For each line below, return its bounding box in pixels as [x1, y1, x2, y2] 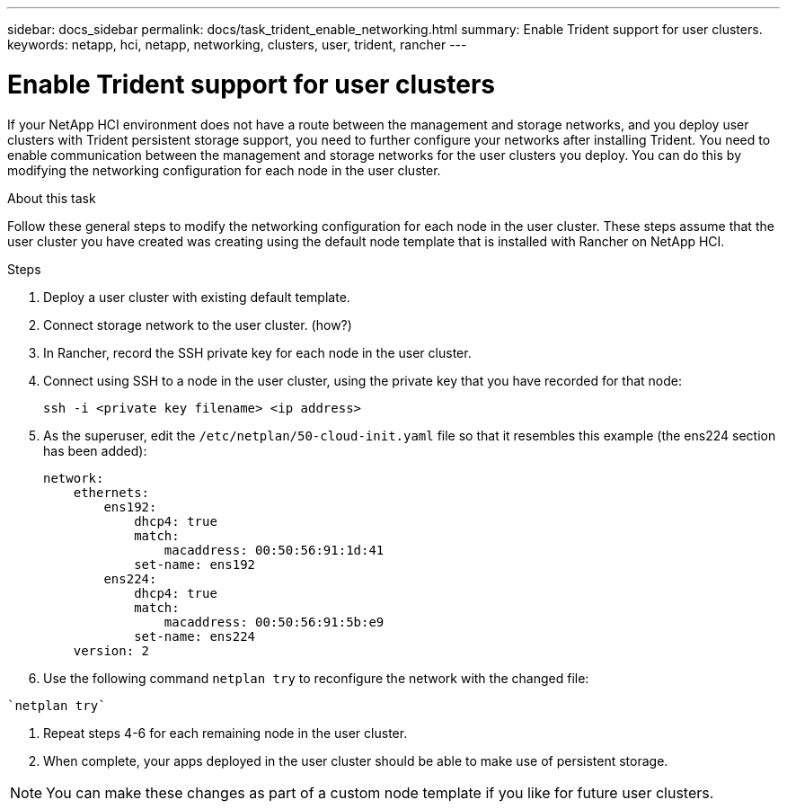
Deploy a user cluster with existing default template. [43, 289, 350, 305]
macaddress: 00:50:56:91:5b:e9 [164, 614, 385, 629]
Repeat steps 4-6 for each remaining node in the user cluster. [43, 725, 408, 741]
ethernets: [73, 485, 150, 500]
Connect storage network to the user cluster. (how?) [43, 316, 352, 333]
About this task [7, 190, 96, 206]
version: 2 [73, 643, 150, 658]
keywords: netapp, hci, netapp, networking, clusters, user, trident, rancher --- [7, 37, 467, 52]
